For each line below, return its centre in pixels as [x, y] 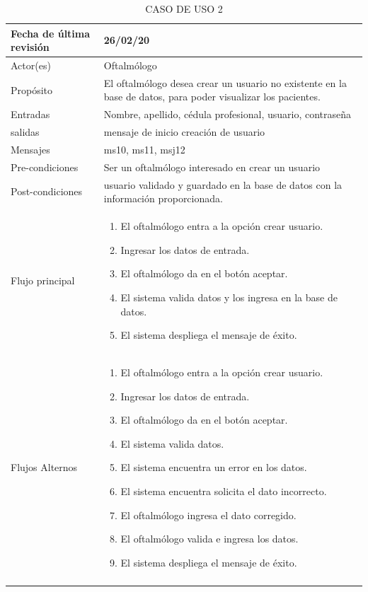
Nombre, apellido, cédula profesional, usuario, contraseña [228, 114]
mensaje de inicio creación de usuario [184, 132]
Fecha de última [51, 33]
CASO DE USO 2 [184, 8]
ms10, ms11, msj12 [144, 149]
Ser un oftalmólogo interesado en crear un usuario [212, 167]
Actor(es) [31, 65]
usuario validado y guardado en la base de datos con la [223, 184]
